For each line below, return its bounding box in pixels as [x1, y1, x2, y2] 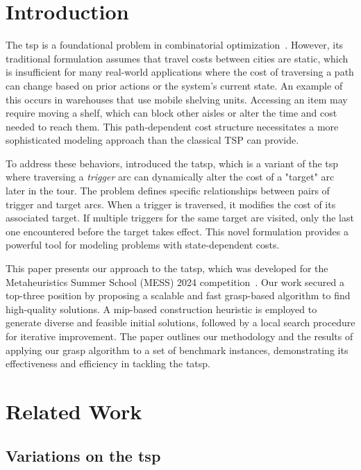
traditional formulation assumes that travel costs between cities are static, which [6, 51, 349, 65]
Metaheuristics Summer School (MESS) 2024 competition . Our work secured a [6, 274, 344, 289]
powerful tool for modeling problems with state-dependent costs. [6, 237, 280, 252]
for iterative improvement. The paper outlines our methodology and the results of [6, 329, 353, 343]
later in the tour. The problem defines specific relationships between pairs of [6, 183, 330, 198]
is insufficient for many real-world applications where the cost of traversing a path [6, 65, 354, 79]
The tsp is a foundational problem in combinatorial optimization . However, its [6, 37, 344, 52]
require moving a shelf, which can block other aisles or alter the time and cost [6, 106, 337, 120]
